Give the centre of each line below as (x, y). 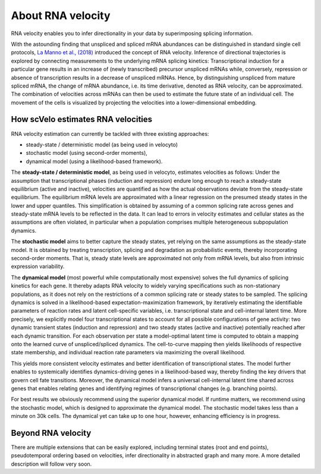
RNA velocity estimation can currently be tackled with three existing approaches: (110, 133)
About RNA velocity (61, 15)
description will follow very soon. (51, 464)
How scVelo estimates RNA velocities (82, 119)
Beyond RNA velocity (51, 433)
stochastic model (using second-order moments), (87, 153)
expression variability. (38, 266)
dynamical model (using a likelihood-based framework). (94, 161)
